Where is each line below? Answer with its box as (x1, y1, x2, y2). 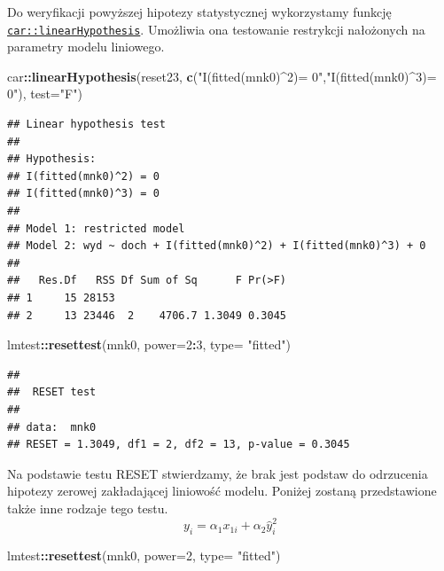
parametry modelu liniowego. (7, 37, 165, 56)
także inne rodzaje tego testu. (7, 498, 168, 517)
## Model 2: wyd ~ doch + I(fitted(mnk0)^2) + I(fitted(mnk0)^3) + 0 (7, 239, 426, 253)
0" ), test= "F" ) (7, 84, 82, 103)
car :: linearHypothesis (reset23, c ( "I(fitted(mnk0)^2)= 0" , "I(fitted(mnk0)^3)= (7, 66, 437, 85)
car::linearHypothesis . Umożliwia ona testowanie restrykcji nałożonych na (7, 20, 425, 38)
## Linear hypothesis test (7, 118, 166, 131)
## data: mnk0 (7, 420, 97, 434)
